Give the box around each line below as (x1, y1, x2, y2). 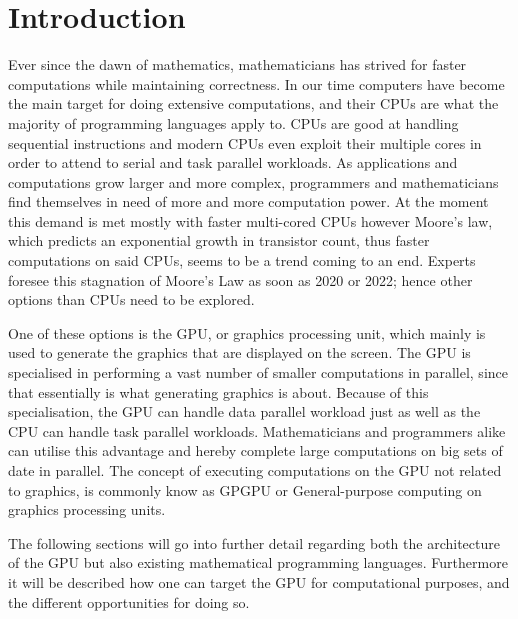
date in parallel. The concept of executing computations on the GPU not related (8, 460, 502, 480)
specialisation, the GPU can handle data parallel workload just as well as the (8, 401, 481, 422)
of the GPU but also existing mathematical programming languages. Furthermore (8, 552, 508, 573)
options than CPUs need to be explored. (8, 289, 255, 310)
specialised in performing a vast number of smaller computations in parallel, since (8, 362, 508, 383)
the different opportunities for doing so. (8, 591, 250, 612)
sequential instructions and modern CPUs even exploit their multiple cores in (8, 132, 482, 153)
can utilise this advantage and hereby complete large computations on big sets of (8, 440, 503, 461)
